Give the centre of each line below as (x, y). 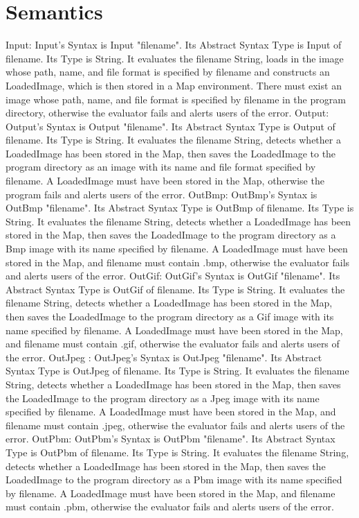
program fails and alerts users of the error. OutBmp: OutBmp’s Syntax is (162, 194)
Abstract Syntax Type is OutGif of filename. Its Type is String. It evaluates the (175, 289)
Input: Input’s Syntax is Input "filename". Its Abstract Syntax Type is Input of (174, 45)
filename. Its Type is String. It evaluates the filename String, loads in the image (175, 58)
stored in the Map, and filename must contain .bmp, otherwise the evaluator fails (178, 262)
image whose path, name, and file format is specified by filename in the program (176, 99)
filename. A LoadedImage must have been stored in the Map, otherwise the (165, 181)
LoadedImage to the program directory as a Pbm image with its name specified (174, 480)
